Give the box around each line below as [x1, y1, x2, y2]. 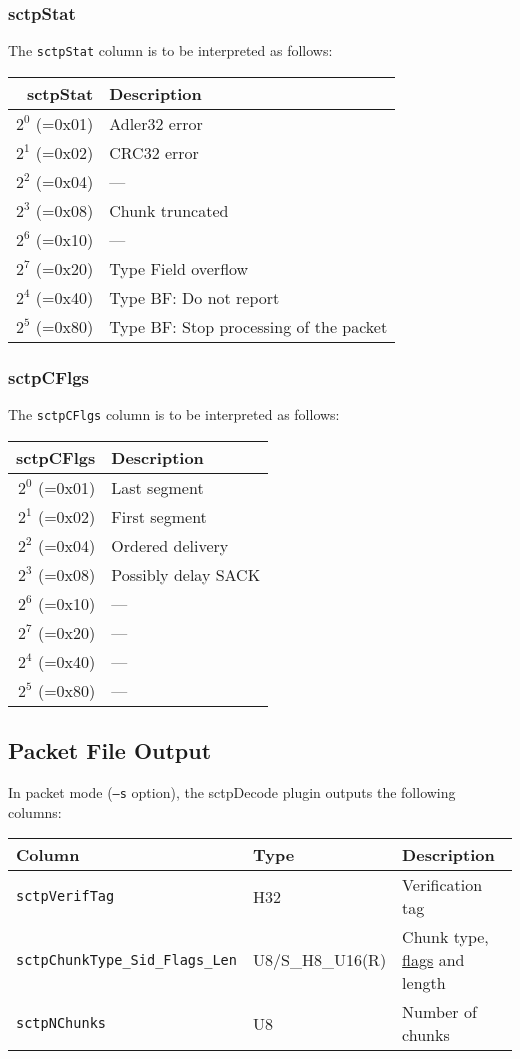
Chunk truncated [109, 198, 229, 222]
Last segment [111, 475, 204, 499]
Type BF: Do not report [109, 285, 280, 309]
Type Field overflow [109, 256, 249, 280]
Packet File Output [8, 735, 212, 766]
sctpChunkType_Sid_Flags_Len [16, 951, 237, 968]
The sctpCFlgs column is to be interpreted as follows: [8, 404, 340, 425]
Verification [402, 873, 483, 897]
